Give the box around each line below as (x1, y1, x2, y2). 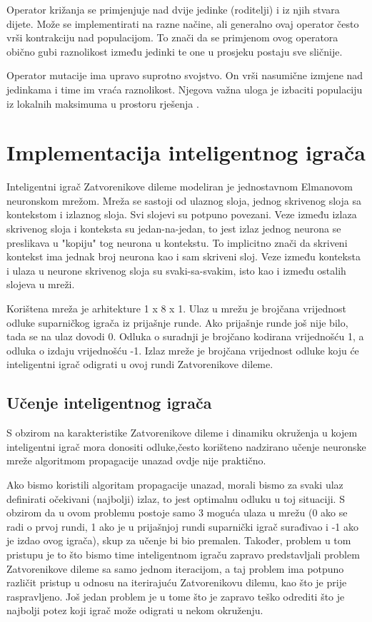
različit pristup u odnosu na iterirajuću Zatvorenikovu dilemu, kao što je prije (6, 575, 347, 590)
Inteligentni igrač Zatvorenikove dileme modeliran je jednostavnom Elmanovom (6, 179, 353, 194)
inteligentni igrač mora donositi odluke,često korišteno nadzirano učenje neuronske (6, 439, 366, 454)
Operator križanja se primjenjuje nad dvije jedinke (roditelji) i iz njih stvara (6, 2, 340, 16)
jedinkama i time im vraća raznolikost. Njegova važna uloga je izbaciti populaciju (6, 81, 363, 96)
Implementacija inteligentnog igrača (6, 138, 366, 167)
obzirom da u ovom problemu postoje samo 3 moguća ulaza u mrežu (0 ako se (6, 505, 348, 520)
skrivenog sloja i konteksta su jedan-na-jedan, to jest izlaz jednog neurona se (6, 221, 341, 236)
